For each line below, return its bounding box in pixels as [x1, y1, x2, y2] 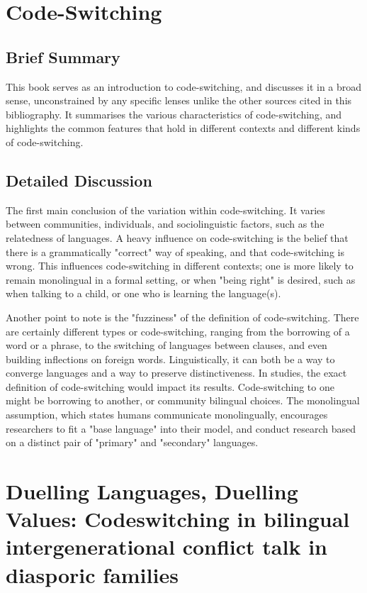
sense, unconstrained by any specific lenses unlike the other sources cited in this [6, 93, 352, 108]
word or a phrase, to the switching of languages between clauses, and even [6, 338, 327, 353]
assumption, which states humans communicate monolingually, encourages [6, 407, 328, 422]
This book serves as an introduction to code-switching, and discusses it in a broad [6, 79, 362, 94]
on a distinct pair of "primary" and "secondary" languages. [6, 435, 259, 450]
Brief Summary [6, 45, 120, 67]
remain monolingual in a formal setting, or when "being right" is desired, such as [6, 272, 356, 287]
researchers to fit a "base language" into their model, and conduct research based [6, 421, 356, 436]
